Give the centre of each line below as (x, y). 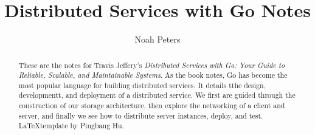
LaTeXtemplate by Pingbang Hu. (71, 126)
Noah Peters (157, 39)
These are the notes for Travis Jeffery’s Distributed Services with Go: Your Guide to (152, 65)
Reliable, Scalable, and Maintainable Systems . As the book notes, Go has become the (153, 75)
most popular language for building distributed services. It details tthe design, (142, 85)
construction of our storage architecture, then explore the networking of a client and (152, 106)
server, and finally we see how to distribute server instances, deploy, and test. (141, 115)
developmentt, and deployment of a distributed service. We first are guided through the (157, 95)
